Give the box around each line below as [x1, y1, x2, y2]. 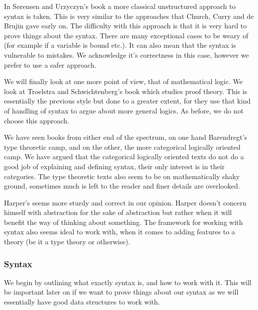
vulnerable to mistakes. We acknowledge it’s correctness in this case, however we [4, 49, 249, 60]
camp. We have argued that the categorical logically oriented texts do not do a [4, 151, 244, 162]
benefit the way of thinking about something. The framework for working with [4, 216, 243, 227]
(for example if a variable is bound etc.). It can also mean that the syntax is [4, 40, 236, 50]
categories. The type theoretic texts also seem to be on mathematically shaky [4, 171, 240, 181]
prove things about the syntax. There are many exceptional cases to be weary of [4, 30, 249, 40]
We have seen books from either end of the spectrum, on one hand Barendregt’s [4, 132, 248, 142]
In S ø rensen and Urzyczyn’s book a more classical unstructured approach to [4, 1, 236, 11]
